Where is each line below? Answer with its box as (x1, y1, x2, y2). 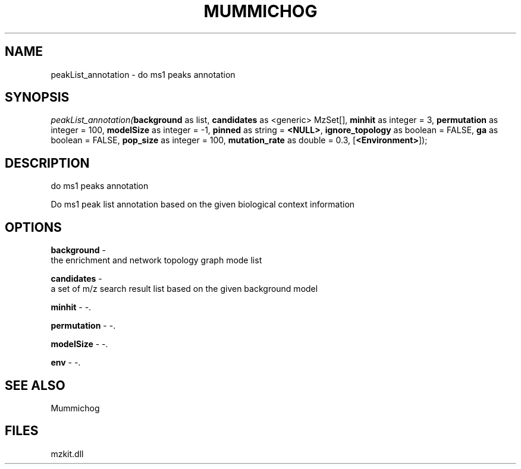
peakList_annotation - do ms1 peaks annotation (51, 69, 236, 80)
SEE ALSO (5, 377, 65, 393)
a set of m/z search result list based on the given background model (51, 284, 318, 294)
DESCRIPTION (5, 155, 90, 171)
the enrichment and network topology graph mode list (51, 255, 262, 266)
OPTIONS (5, 219, 62, 235)
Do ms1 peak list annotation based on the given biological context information (51, 199, 355, 210)
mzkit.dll (51, 448, 84, 459)
